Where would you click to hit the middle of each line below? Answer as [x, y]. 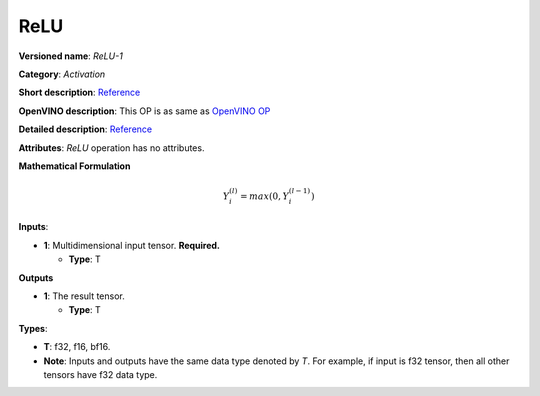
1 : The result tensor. [84, 296]
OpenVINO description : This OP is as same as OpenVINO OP [144, 111]
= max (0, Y [265, 196]
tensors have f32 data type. [100, 374]
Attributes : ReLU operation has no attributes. [111, 147]
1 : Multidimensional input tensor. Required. [131, 245]
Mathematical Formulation [74, 166]
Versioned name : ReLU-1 [71, 56]
